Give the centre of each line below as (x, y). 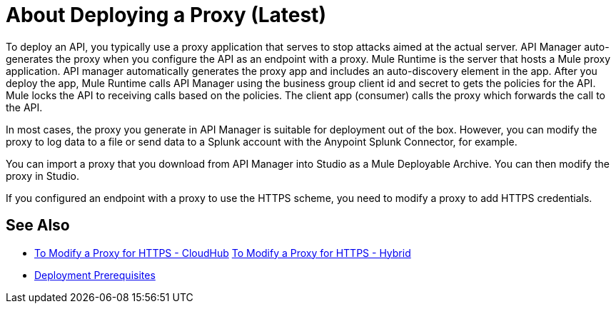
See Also (38, 226)
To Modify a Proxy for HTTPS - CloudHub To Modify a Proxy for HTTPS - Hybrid (223, 253)
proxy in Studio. (42, 176)
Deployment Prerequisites (95, 275)
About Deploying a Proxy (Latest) (166, 15)
